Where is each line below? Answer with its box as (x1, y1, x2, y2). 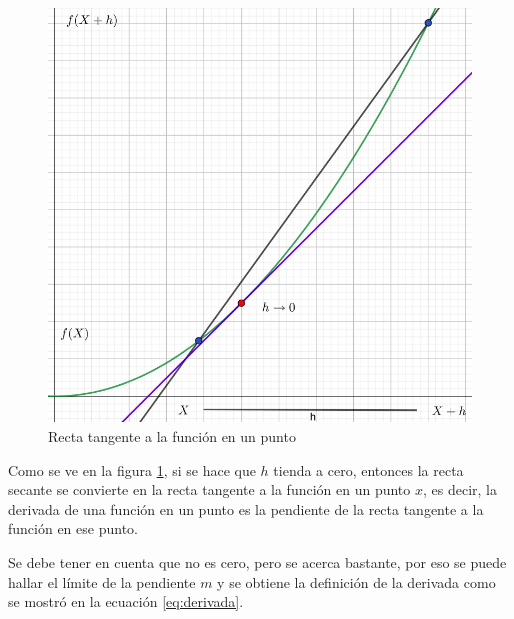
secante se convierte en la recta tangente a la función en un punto (8, 479, 411, 500)
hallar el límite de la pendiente (8, 571, 196, 592)
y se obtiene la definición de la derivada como (217, 571, 496, 592)
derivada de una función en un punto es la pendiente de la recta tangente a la (8, 498, 484, 519)
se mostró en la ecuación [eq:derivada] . (8, 591, 244, 612)
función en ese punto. (8, 518, 138, 539)
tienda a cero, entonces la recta (273, 459, 464, 480)
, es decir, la (422, 479, 497, 500)
